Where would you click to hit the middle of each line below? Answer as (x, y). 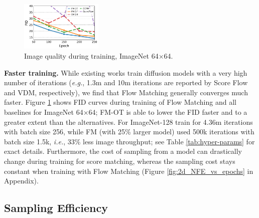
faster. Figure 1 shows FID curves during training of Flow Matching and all (120, 102)
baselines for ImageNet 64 (44, 112)
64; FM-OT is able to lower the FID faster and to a (168, 112)
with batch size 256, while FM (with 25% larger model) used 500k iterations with (129, 132)
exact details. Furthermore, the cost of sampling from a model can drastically (123, 151)
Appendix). (21, 181)
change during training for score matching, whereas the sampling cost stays (120, 161)
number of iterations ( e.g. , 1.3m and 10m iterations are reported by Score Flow (126, 82)
